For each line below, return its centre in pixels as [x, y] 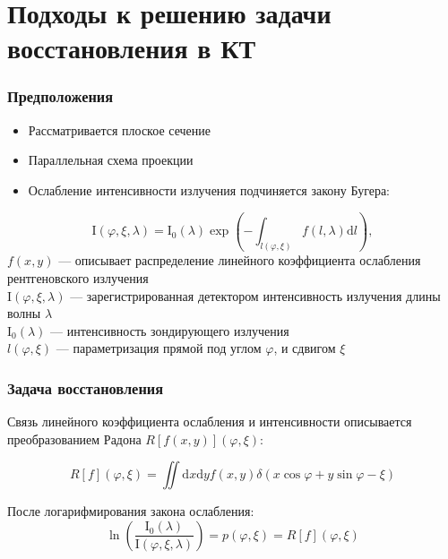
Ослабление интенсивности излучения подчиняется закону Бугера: [209, 189]
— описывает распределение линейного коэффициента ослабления [240, 260]
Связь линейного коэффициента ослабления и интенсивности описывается [210, 421]
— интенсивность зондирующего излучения [170, 330]
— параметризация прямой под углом [159, 348]
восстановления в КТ [132, 48]
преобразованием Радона [74, 439]
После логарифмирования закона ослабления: [131, 511]
